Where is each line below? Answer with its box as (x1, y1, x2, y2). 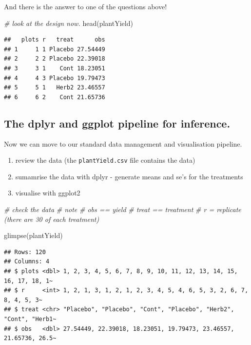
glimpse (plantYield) (4, 230, 63, 240)
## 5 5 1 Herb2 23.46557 (4, 84, 105, 91)
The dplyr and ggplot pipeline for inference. (4, 115, 231, 130)
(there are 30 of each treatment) (4, 214, 99, 224)
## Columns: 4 (4, 258, 50, 265)
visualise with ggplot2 (15, 188, 80, 198)
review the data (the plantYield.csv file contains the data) (15, 155, 195, 165)
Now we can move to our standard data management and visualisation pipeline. (4, 138, 242, 149)
